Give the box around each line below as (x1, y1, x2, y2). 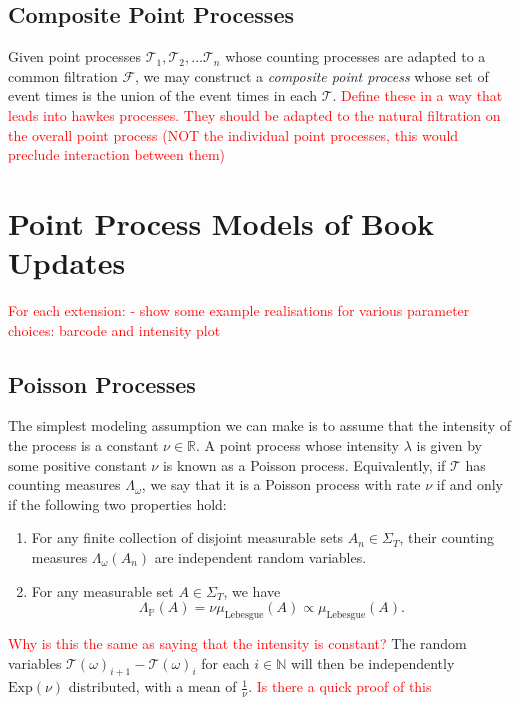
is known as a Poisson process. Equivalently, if (162, 454, 446, 475)
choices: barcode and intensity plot (8, 319, 221, 340)
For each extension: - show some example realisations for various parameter (8, 300, 470, 321)
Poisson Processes (8, 368, 196, 399)
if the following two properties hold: (8, 493, 227, 514)
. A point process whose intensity (196, 435, 400, 456)
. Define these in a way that (332, 85, 503, 106)
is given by (416, 435, 482, 456)
